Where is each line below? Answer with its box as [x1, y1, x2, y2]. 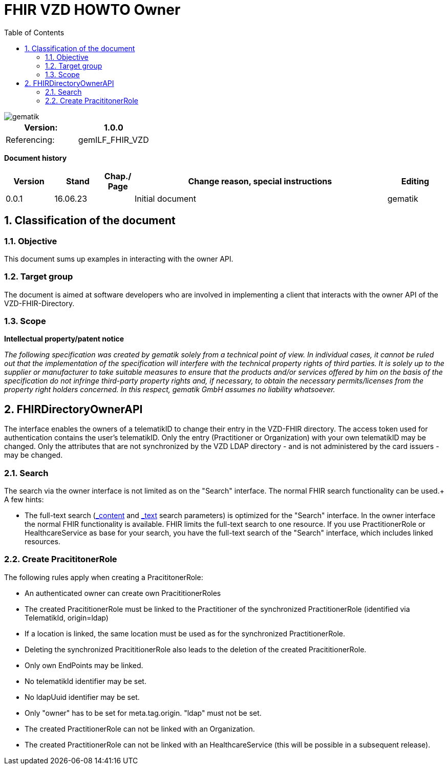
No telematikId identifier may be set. [25, 676, 146, 686]
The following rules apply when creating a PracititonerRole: [4, 572, 203, 582]
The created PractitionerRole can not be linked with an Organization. [25, 724, 255, 733]
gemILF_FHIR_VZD [78, 134, 149, 145]
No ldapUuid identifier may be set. [25, 692, 140, 701]
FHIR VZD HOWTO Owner [4, 1, 181, 18]
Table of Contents [4, 28, 65, 37]
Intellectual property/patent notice [4, 334, 124, 344]
